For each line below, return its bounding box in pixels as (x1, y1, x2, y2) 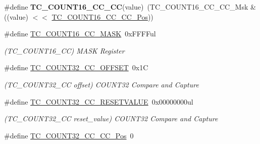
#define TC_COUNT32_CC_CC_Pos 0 (4, 130, 134, 140)
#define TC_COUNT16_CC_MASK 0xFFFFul (4, 28, 156, 39)
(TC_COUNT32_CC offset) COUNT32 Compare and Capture (4, 79, 199, 89)
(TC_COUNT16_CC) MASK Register (4, 45, 125, 56)
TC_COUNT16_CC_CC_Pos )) (51, 11, 153, 22)
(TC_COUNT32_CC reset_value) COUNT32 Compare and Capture (4, 113, 218, 124)
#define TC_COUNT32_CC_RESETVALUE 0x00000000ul (4, 96, 193, 107)
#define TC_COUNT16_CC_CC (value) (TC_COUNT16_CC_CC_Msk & (4, 2, 256, 12)
